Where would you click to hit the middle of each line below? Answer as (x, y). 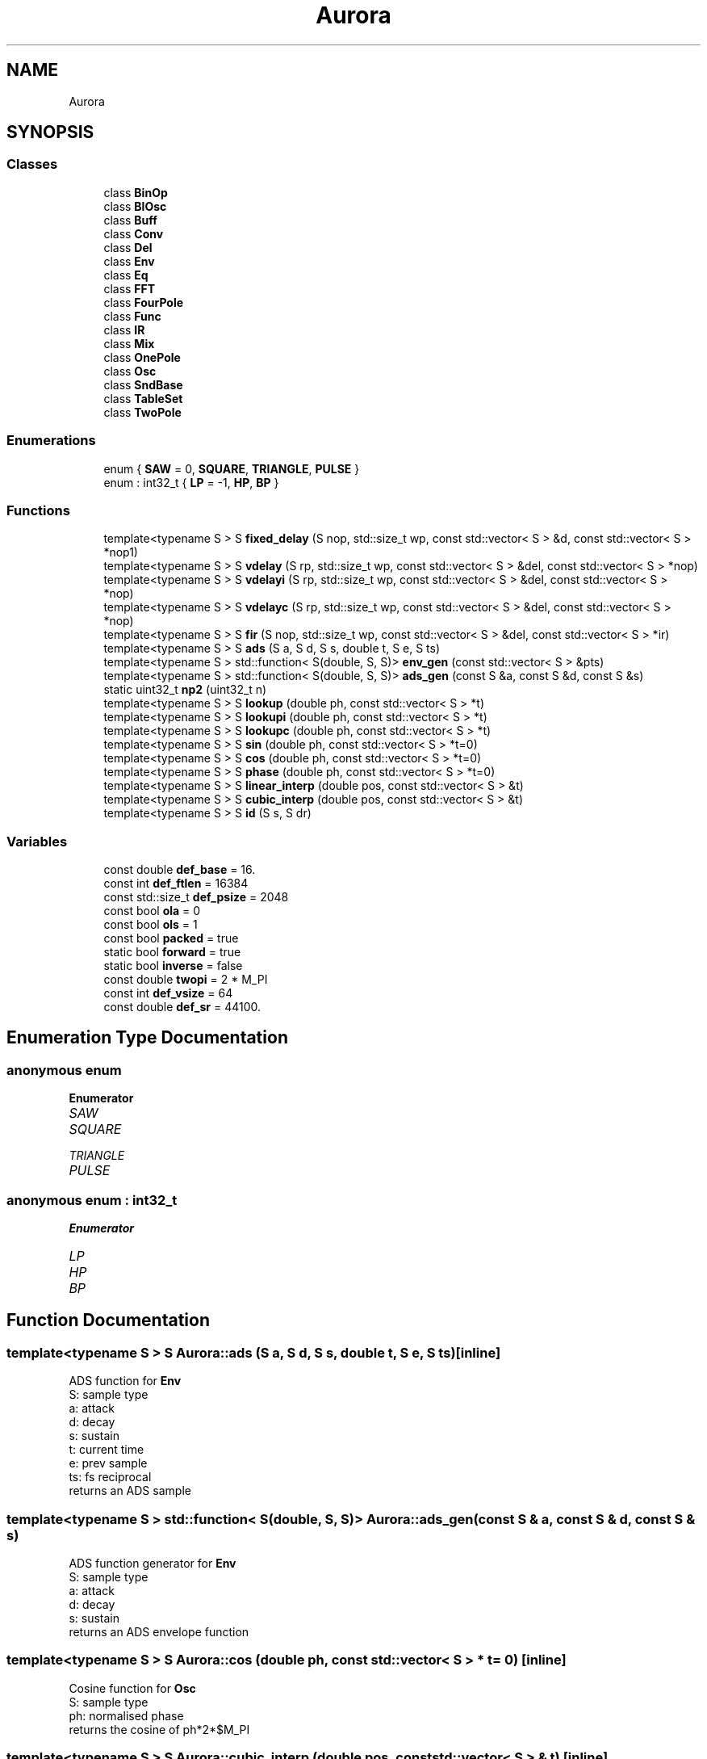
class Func (132, 316)
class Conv (134, 233)
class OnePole (142, 357)
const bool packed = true (171, 938)
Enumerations (51, 441)
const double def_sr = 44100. (182, 1007)
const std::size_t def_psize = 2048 (196, 897)
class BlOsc (135, 206)
